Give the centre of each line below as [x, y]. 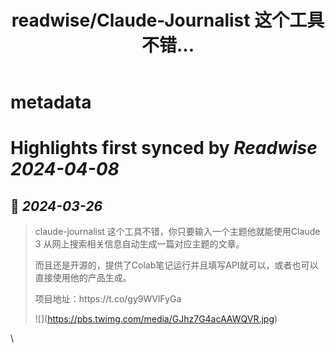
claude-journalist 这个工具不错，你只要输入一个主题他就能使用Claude [177, 232]
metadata [51, 102]
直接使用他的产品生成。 [83, 278]
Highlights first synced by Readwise [164, 148]
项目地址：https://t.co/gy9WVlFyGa [108, 299]
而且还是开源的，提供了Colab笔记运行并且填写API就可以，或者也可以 [176, 265]
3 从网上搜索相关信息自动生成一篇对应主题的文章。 [139, 244]
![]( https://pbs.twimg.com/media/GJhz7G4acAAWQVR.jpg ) [156, 319]
